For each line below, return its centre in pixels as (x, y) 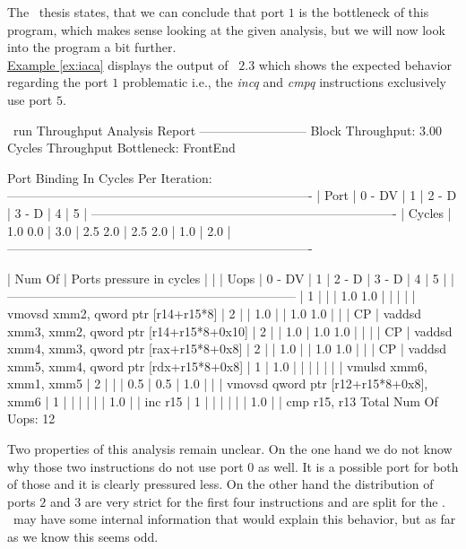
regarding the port (58, 82)
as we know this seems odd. (83, 537)
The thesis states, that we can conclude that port (146, 12)
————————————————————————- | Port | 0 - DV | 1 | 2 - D (232, 195)
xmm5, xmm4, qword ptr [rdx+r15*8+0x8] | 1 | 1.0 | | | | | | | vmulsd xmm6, (217, 366)
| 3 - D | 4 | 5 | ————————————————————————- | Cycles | (229, 212)
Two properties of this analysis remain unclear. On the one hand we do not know (230, 449)
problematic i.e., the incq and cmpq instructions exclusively (284, 82)
